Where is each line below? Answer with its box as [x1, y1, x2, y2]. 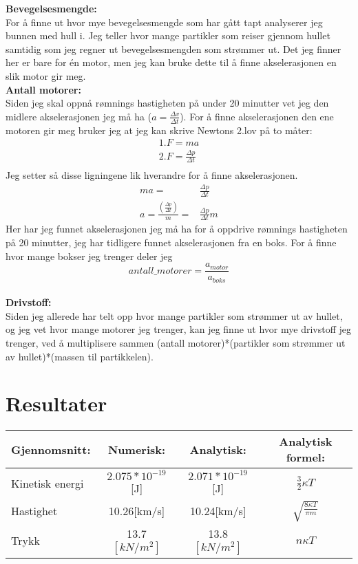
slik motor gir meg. [6, 68, 86, 83]
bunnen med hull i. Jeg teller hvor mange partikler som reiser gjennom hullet [6, 28, 330, 43]
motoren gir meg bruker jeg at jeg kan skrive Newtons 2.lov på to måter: [6, 122, 313, 137]
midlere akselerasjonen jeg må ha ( [6, 109, 152, 123]
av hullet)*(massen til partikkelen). [6, 349, 154, 363]
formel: [286, 449, 326, 466]
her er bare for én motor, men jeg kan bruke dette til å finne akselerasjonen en [6, 55, 337, 69]
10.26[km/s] [108, 503, 165, 519]
